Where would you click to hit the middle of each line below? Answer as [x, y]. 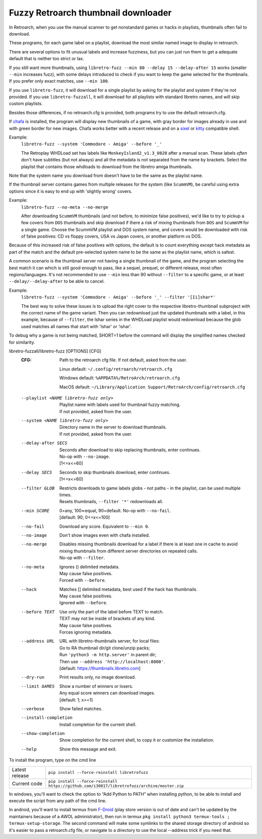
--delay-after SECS [44, 443]
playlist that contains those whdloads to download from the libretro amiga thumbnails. [107, 166]
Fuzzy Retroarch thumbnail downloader [90, 13]
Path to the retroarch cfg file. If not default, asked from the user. [123, 360]
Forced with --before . [83, 580]
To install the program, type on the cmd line [53, 760]
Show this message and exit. [88, 749]
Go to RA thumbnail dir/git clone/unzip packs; [105, 648]
